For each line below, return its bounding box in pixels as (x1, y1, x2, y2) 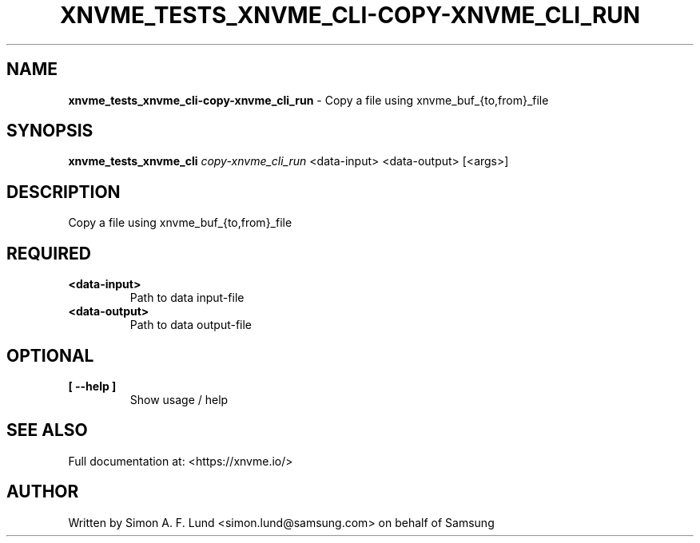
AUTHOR (6, 482, 79, 502)
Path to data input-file (129, 291, 245, 305)
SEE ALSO (6, 420, 88, 441)
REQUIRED (6, 243, 91, 264)
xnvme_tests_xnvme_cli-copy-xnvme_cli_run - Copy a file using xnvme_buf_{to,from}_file (68, 93, 549, 107)
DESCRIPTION (6, 181, 121, 202)
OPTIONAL (6, 345, 94, 366)
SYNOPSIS (6, 121, 93, 141)
